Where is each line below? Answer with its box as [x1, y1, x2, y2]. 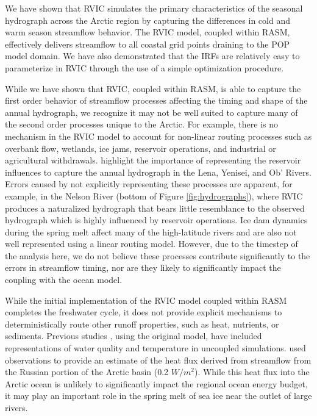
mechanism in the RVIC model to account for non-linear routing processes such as [5, 129, 312, 142]
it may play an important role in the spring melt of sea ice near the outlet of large [5, 389, 312, 402]
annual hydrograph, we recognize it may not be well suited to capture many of [5, 106, 298, 118]
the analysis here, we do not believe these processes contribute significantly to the [5, 249, 310, 262]
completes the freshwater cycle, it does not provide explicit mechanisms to [5, 306, 282, 318]
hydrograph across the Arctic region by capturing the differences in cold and [5, 13, 290, 26]
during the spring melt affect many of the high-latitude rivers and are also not [5, 225, 297, 238]
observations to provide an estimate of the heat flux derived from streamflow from [5, 353, 312, 366]
